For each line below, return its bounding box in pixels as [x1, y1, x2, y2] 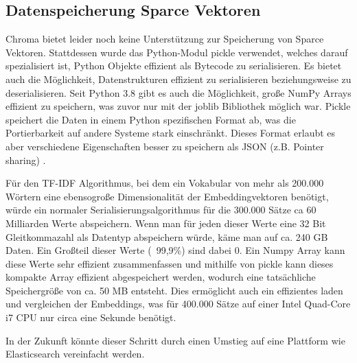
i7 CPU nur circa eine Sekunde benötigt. [5, 310, 176, 325]
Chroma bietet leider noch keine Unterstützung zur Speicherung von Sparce [5, 32, 324, 46]
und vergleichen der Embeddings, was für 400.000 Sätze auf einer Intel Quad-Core [5, 296, 351, 311]
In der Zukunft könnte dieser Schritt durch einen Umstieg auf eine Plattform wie [5, 333, 345, 347]
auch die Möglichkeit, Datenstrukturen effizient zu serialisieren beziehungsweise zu [5, 71, 352, 86]
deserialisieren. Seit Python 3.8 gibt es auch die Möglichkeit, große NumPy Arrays [5, 85, 352, 99]
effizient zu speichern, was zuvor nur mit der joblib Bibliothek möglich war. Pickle [5, 99, 351, 113]
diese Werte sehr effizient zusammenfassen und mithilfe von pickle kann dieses [5, 256, 334, 270]
